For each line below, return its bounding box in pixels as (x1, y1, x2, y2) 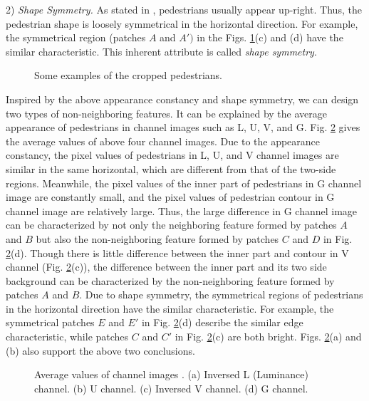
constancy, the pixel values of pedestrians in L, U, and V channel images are (6, 147, 339, 162)
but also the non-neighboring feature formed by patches (36, 231, 279, 246)
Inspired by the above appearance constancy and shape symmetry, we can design (6, 91, 359, 106)
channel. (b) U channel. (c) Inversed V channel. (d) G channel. (34, 380, 308, 395)
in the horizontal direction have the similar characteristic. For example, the (6, 301, 334, 316)
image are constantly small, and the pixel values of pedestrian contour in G (6, 189, 335, 204)
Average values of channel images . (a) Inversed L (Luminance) (34, 367, 308, 382)
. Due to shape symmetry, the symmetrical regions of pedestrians (79, 287, 363, 302)
